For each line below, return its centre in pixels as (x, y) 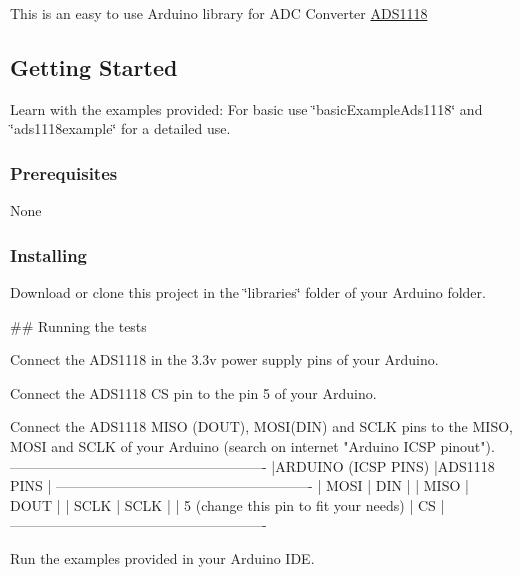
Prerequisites (64, 172)
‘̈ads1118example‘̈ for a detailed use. (120, 128)
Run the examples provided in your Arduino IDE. (162, 557)
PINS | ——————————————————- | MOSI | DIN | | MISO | (239, 485)
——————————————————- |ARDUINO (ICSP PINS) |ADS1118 (252, 465)
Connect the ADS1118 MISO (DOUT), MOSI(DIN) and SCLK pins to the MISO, (261, 426)
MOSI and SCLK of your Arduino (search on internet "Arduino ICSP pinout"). (252, 445)
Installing (48, 254)
